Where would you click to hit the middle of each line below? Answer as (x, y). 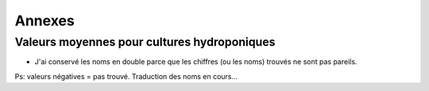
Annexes (44, 21)
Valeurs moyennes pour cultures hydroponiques (145, 42)
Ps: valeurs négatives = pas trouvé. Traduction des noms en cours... (126, 76)
